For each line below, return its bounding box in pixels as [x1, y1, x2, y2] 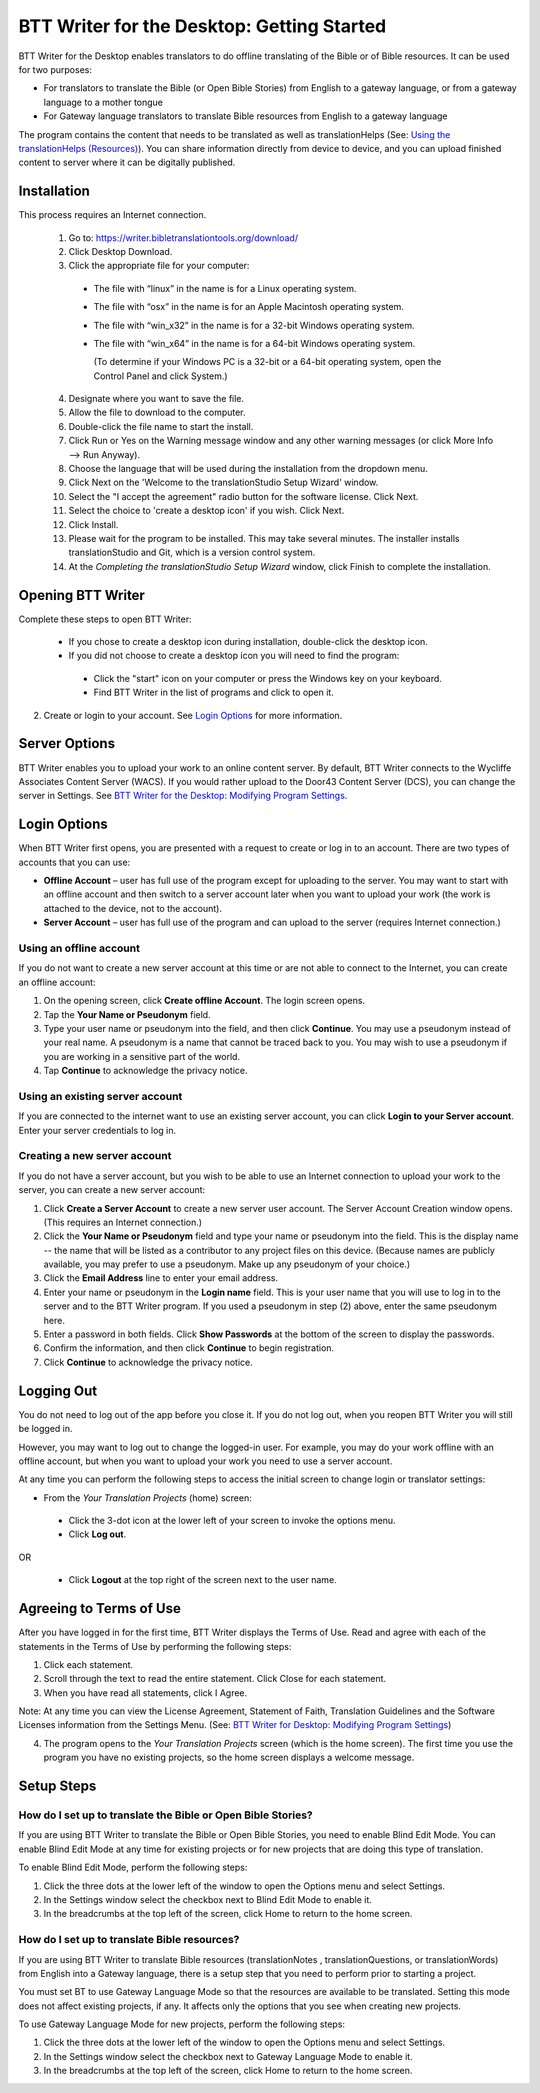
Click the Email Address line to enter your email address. [43, 1272, 279, 1284]
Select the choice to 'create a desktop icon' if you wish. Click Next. [68, 505, 345, 517]
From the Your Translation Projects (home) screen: [43, 1491, 252, 1504]
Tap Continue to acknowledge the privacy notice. [43, 1065, 249, 1077]
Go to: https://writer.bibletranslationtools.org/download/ [68, 231, 299, 244]
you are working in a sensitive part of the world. [43, 1050, 240, 1062]
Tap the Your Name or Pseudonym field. [43, 1008, 211, 1020]
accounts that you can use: [18, 856, 131, 868]
